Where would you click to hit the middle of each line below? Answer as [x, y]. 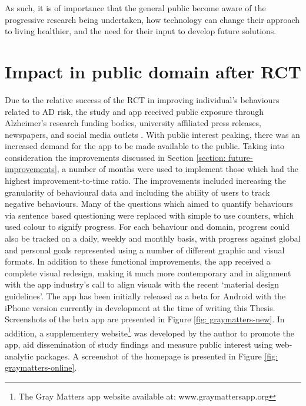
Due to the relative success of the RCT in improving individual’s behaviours [142, 99]
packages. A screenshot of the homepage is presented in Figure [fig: [157, 356]
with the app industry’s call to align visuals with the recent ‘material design [142, 284]
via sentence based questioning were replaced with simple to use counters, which [149, 215]
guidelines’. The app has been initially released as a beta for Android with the [145, 296]
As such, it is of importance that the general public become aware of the [135, 8]
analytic [19, 356]
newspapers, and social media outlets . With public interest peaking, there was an [152, 134]
